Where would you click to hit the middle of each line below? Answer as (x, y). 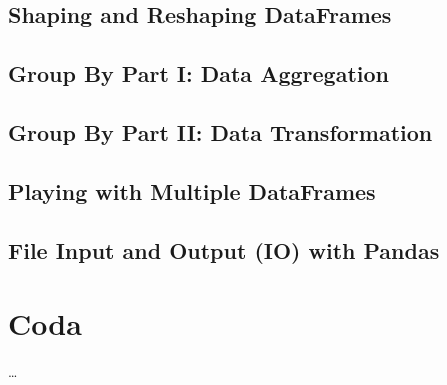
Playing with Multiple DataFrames (192, 190)
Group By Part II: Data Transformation (220, 131)
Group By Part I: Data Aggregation (198, 73)
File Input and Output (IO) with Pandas (224, 249)
